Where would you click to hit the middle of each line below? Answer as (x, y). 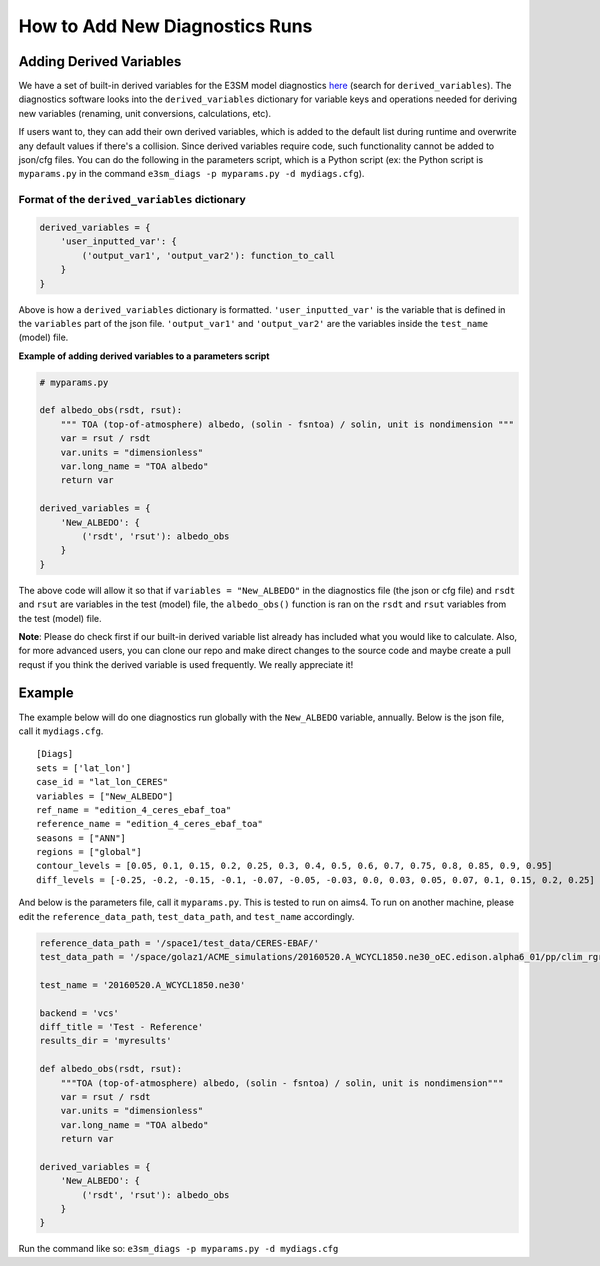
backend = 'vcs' (79, 1013)
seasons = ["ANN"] (81, 838)
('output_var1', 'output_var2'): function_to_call (208, 255)
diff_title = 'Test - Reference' (121, 1026)
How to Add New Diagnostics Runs (165, 26)
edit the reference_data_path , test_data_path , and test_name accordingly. (186, 916)
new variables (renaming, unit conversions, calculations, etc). (145, 113)
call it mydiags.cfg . (61, 731)
